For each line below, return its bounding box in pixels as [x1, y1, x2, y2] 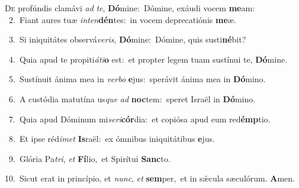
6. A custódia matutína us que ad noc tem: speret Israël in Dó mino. [8, 92, 256, 105]
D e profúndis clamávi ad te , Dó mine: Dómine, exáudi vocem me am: [5, 2, 255, 14]
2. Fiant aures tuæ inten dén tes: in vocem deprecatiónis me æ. [8, 13, 236, 25]
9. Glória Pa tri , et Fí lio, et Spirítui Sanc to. [8, 152, 171, 164]
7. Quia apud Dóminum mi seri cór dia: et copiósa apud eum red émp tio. [8, 112, 271, 125]
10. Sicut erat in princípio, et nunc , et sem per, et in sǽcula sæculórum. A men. [5, 172, 295, 184]
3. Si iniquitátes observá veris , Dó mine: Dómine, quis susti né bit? [8, 33, 246, 46]
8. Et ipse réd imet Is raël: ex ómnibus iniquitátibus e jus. [8, 132, 215, 145]
